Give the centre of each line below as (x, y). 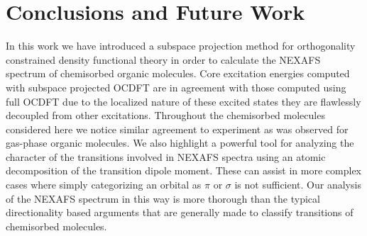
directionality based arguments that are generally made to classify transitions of (180, 212)
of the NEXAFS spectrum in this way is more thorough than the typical (163, 198)
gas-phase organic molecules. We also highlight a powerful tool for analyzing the (180, 143)
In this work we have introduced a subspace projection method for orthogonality (181, 46)
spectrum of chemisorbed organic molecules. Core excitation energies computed (178, 73)
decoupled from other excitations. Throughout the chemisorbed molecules (165, 115)
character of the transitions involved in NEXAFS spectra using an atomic (166, 156)
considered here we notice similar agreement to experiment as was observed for (177, 129)
